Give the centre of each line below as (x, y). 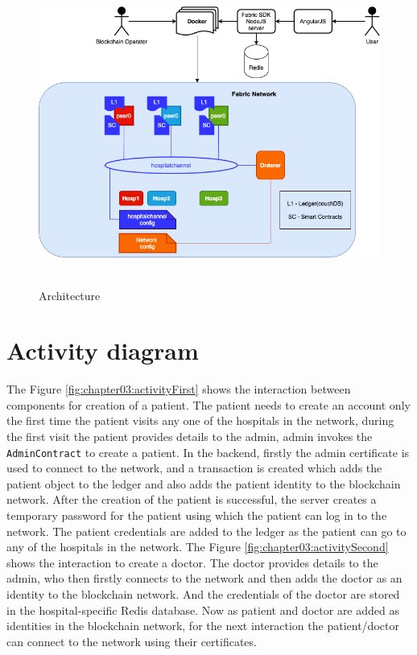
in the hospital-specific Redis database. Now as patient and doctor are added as (203, 610)
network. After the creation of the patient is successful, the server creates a (192, 499)
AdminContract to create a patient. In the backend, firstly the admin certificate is (208, 452)
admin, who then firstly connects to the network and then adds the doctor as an (204, 578)
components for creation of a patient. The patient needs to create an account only (208, 404)
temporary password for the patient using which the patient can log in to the (197, 515)
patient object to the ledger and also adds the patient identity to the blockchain (204, 483)
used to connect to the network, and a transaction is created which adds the (194, 468)
